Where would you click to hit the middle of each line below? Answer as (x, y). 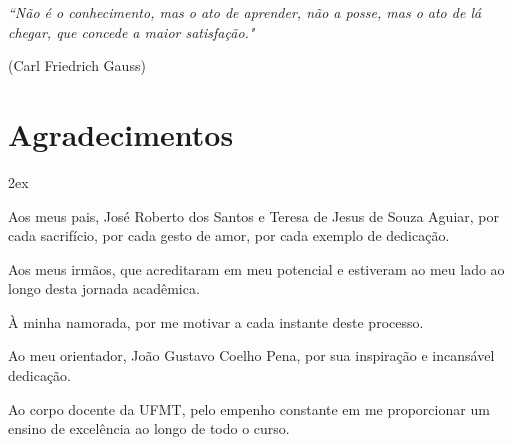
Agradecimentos (121, 133)
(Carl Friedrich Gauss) (77, 65)
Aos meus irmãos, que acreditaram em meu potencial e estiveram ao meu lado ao (256, 268)
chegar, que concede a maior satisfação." (131, 31)
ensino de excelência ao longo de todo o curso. (149, 428)
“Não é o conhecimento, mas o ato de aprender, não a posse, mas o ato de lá (245, 12)
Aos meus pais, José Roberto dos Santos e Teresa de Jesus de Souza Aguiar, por (253, 215)
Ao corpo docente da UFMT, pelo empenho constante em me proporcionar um (249, 408)
